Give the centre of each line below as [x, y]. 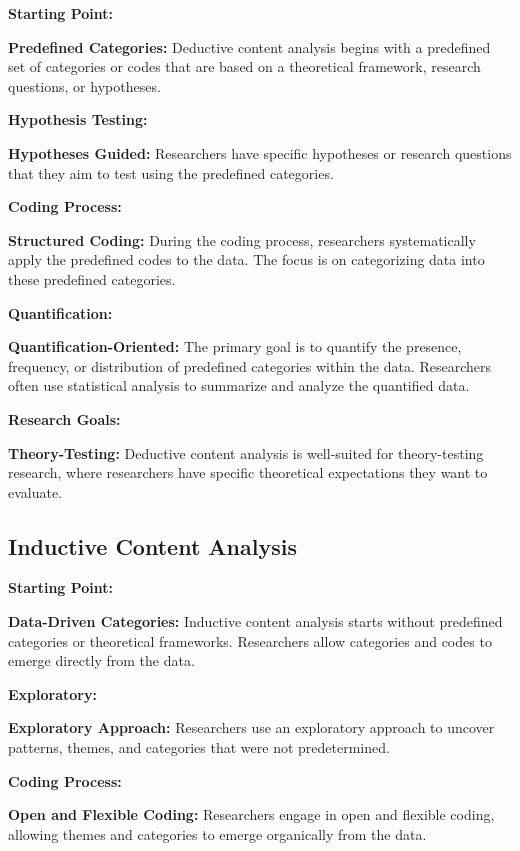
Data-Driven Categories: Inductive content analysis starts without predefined [255, 621]
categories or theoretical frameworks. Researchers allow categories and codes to [250, 640]
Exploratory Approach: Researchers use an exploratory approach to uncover [251, 727]
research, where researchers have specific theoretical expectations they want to [248, 472]
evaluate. [35, 491]
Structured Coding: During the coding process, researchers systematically [242, 239]
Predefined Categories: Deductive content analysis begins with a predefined [249, 46]
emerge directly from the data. [101, 660]
